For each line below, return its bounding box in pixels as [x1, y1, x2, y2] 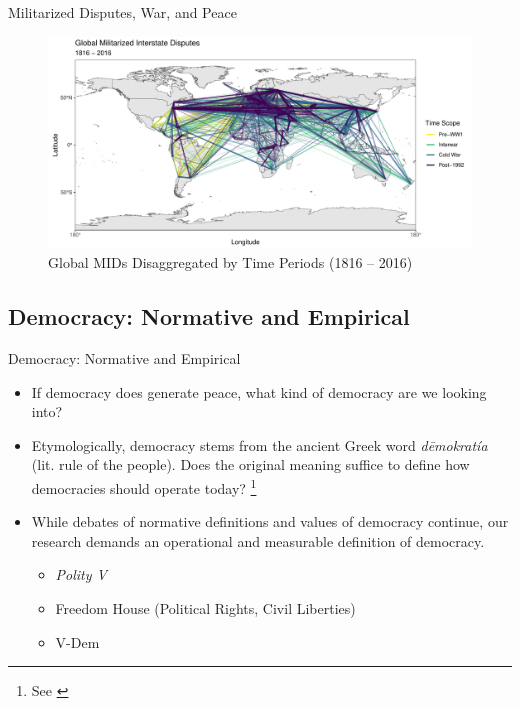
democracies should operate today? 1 [31, 474, 257, 498]
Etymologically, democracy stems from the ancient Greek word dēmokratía [31, 434, 488, 455]
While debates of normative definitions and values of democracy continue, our [31, 511, 509, 532]
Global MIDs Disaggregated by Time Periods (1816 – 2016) [48, 252, 413, 273]
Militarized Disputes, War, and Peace [8, 2, 237, 22]
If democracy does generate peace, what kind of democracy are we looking [31, 381, 487, 402]
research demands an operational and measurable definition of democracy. [31, 530, 485, 551]
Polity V [55, 564, 107, 585]
